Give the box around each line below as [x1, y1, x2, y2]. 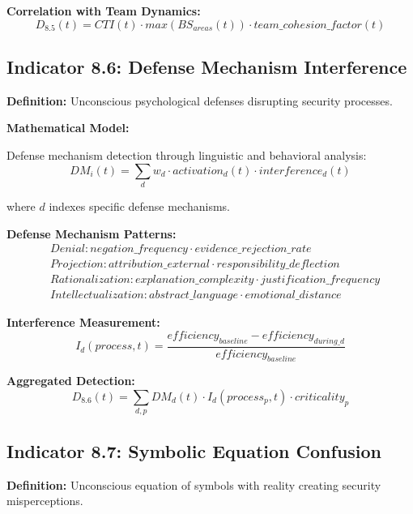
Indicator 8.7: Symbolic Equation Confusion [6, 438, 382, 463]
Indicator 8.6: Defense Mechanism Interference [6, 54, 407, 79]
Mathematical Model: [6, 119, 130, 136]
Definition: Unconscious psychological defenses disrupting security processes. [6, 92, 393, 109]
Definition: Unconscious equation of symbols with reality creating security [6, 476, 381, 493]
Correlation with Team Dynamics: [6, 2, 201, 19]
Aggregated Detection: [6, 372, 135, 389]
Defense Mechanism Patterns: [6, 225, 177, 242]
